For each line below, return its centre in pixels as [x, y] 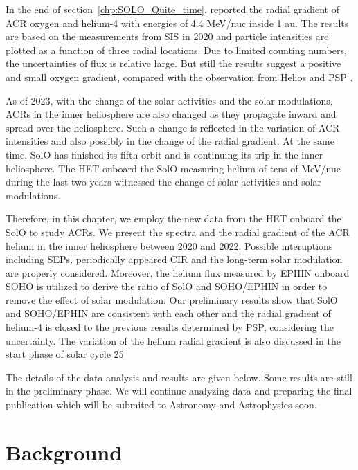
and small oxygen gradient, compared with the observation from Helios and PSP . [179, 76]
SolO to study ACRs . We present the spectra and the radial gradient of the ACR [178, 232]
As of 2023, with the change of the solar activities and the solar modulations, [169, 100]
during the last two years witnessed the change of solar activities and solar [164, 182]
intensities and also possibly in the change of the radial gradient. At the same [170, 141]
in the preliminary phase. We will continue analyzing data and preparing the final [179, 391]
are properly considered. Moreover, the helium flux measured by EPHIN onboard [178, 272]
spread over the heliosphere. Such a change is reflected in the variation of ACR [173, 127]
